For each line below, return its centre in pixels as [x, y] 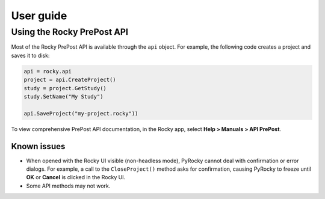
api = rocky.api [48, 71]
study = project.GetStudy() [65, 88]
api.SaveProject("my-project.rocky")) [81, 113]
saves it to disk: [30, 55]
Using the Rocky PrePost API [70, 32]
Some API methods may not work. [68, 186]
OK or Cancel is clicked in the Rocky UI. [76, 177]
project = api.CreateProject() [70, 80]
